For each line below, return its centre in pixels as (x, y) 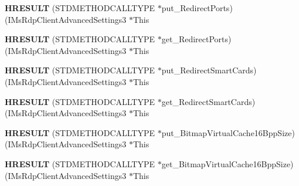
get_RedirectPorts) (196, 39)
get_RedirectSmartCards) (208, 101)
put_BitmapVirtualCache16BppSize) (228, 132)
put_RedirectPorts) (197, 8)
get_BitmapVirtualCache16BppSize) (227, 163)
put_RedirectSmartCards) (209, 70)
